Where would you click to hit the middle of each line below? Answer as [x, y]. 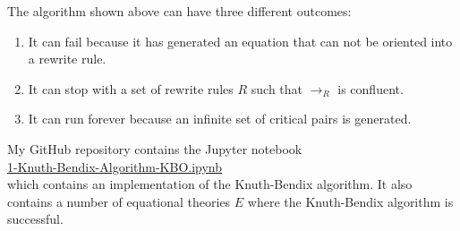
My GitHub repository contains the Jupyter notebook [155, 148]
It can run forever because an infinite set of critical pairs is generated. [220, 119]
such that [277, 88]
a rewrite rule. [67, 59]
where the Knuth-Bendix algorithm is [350, 201]
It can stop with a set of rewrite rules [131, 88]
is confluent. [371, 88]
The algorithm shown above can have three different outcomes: [179, 11]
